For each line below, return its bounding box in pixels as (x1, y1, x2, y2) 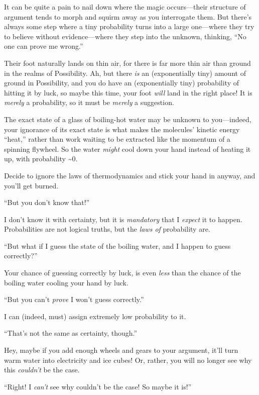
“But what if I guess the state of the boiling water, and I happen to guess (4, 240, 231, 251)
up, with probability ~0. (4, 153, 78, 164)
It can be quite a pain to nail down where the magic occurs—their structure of (4, 2, 246, 12)
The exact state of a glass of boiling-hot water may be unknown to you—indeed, (4, 114, 251, 124)
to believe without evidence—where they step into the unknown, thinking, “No (4, 31, 246, 41)
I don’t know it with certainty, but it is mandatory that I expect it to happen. (4, 214, 242, 224)
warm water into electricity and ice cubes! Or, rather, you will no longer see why (4, 354, 252, 365)
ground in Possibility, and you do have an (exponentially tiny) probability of (4, 77, 239, 88)
